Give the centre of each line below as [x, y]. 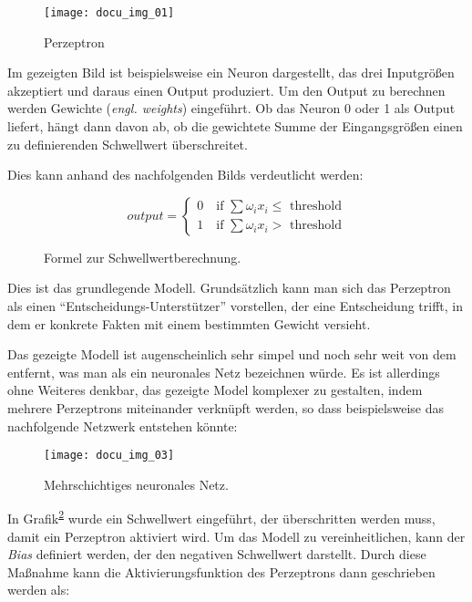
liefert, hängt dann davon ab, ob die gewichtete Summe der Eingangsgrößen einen [235, 126]
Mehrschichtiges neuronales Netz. [136, 484]
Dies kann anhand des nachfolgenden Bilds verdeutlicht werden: [185, 175]
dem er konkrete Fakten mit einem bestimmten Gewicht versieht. [189, 323]
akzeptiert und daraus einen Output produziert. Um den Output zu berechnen [226, 90]
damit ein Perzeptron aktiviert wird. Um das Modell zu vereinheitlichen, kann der [236, 536]
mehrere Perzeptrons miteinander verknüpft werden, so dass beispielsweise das [226, 407]
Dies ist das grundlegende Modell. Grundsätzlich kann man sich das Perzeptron [229, 288]
